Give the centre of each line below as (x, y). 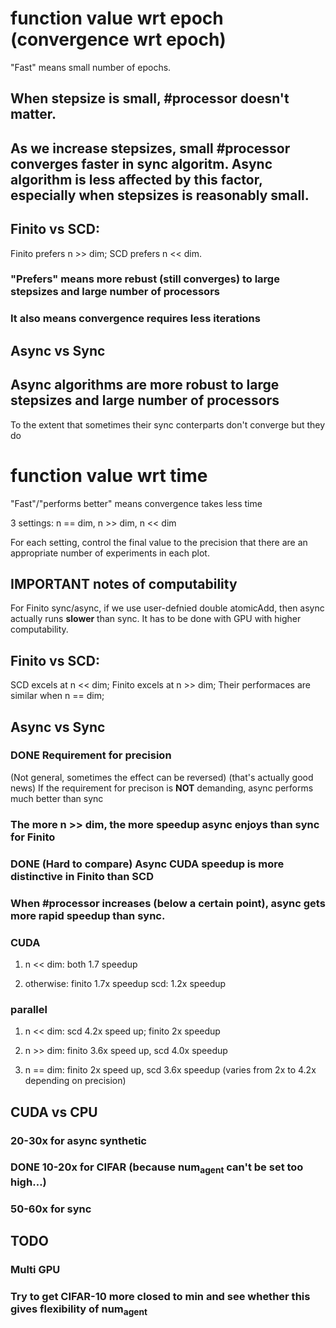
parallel (29, 1009)
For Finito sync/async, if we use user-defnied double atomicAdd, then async (167, 608)
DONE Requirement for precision (91, 755)
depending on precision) (75, 1081)
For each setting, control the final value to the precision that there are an (159, 542)
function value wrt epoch (117, 18)
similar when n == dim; (57, 696)
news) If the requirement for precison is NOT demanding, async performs (162, 788)
